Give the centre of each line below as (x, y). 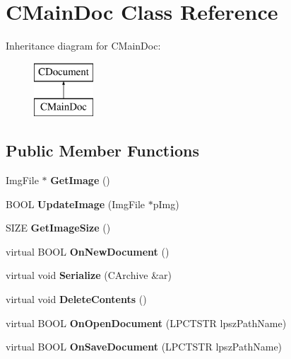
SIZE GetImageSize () (58, 228)
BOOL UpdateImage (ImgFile (76, 204)
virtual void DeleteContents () (76, 299)
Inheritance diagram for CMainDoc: (83, 46)
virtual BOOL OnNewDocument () (88, 251)
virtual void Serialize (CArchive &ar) (89, 275)
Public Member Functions (102, 150)
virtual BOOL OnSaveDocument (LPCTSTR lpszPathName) (144, 347)
